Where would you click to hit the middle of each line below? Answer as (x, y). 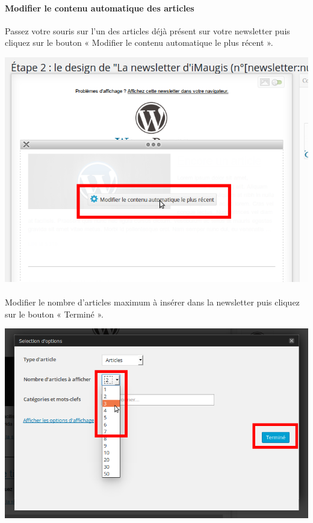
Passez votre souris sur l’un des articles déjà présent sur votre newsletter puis (147, 30)
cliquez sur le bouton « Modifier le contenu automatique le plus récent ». (139, 42)
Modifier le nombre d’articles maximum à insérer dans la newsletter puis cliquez (152, 302)
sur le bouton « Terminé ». (54, 314)
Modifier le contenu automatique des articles (100, 8)
